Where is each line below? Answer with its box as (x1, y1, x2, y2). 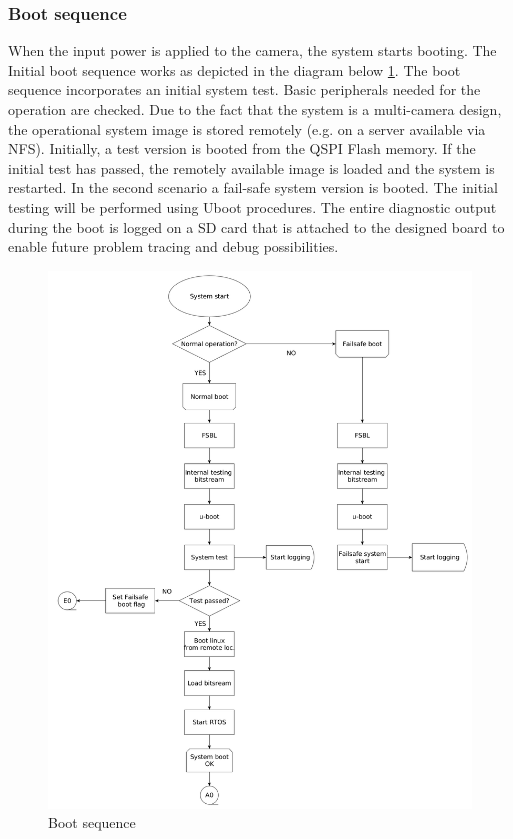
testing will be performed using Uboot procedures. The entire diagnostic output (8, 196, 497, 217)
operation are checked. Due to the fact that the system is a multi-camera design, (8, 99, 502, 119)
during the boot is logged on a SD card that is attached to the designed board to (8, 216, 505, 237)
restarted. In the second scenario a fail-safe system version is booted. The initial (8, 177, 498, 198)
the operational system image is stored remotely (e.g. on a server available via (8, 118, 486, 139)
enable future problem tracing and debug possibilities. (8, 236, 339, 257)
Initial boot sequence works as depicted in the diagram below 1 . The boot (8, 59, 461, 80)
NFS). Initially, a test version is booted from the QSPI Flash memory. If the (8, 138, 476, 159)
